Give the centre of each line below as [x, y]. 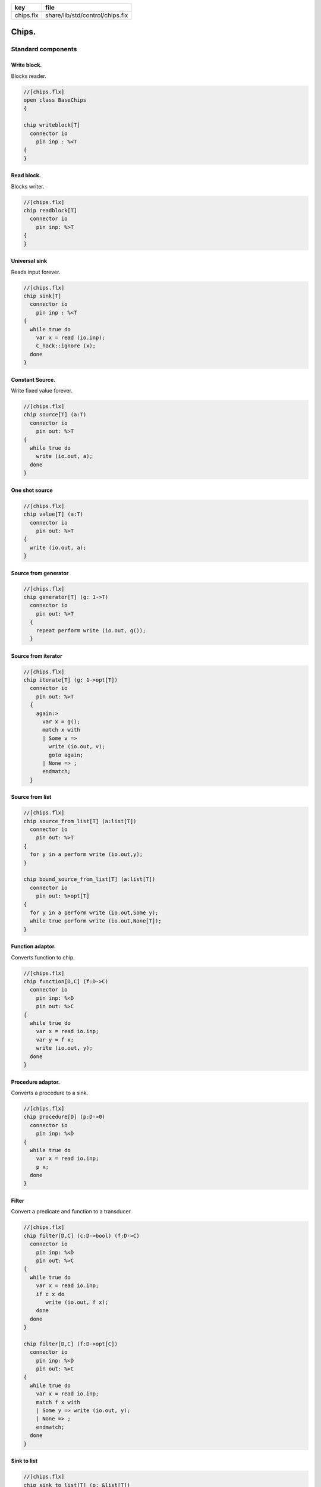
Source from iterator [37, 656]
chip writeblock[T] [52, 125]
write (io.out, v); [77, 747]
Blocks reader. [29, 76]
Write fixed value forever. [42, 391]
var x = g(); [61, 721]
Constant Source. [33, 379]
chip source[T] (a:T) [55, 415]
